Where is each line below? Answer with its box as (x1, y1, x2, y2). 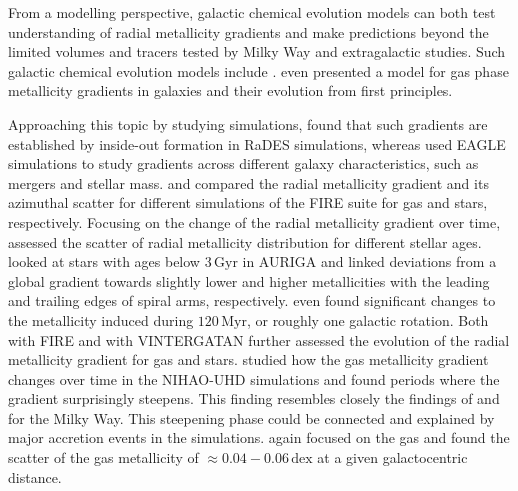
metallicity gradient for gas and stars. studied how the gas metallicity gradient (8, 349, 489, 370)
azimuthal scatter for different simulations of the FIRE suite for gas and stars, (8, 192, 488, 213)
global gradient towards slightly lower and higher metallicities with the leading (8, 270, 490, 291)
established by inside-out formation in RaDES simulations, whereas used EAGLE (8, 133, 506, 154)
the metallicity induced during (8, 309, 194, 330)
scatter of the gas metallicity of (8, 447, 199, 468)
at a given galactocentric (317, 447, 468, 468)
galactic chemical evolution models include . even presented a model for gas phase (8, 60, 509, 81)
